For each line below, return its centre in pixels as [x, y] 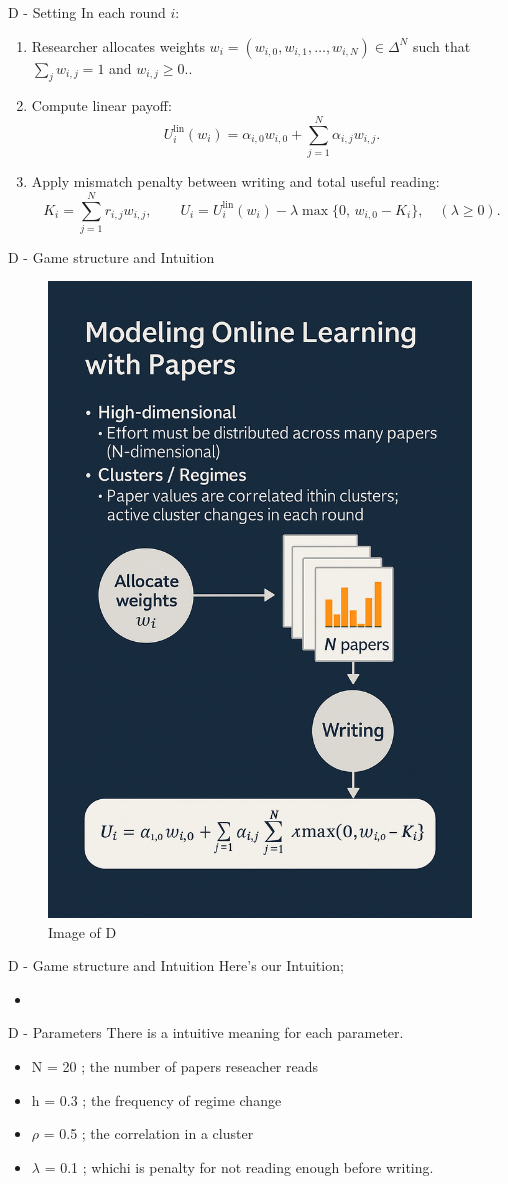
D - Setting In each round [87, 12]
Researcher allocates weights [118, 45]
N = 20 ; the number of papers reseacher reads [175, 1066]
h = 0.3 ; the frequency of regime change [156, 1099]
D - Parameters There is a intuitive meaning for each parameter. [206, 1032]
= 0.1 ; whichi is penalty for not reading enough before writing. [239, 1166]
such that [441, 45]
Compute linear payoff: [101, 105]
